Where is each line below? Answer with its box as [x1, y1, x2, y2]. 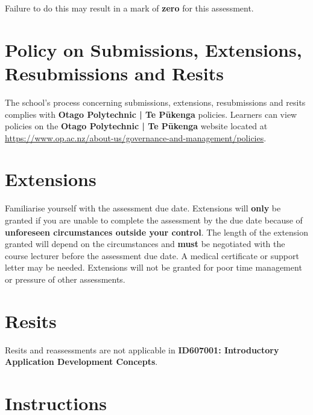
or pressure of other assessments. [5, 272, 125, 285]
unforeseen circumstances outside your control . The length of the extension [5, 225, 309, 238]
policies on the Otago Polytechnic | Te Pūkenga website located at [5, 120, 268, 132]
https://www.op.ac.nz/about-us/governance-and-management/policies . [5, 131, 267, 144]
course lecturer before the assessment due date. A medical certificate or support [5, 249, 299, 262]
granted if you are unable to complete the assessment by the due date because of [5, 214, 303, 226]
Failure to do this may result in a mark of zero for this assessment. [5, 2, 254, 14]
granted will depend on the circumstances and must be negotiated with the [5, 237, 285, 250]
